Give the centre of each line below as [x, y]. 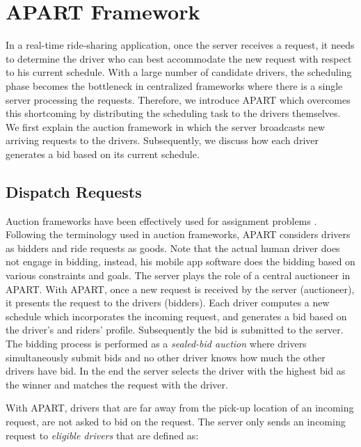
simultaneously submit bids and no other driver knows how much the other [166, 357]
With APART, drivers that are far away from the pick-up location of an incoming [180, 408]
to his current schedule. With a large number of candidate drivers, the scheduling [179, 72]
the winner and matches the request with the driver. [117, 384]
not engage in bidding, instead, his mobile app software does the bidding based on [180, 261]
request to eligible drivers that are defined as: [102, 435]
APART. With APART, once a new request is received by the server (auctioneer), [180, 289]
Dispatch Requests [74, 191]
